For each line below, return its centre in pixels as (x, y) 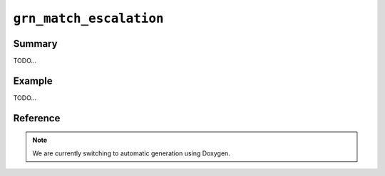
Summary (35, 44)
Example (33, 81)
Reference (37, 118)
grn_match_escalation (88, 18)
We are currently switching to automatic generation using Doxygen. (132, 153)
